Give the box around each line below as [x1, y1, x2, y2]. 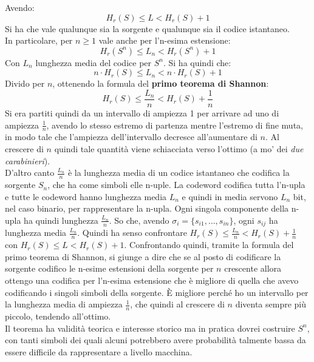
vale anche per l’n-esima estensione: [98, 34, 231, 47]
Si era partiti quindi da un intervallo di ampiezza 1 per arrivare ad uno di [5, 107, 279, 119]
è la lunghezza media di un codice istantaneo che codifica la [67, 166, 290, 179]
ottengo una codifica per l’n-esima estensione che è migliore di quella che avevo [5, 273, 299, 286]
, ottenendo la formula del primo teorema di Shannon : [52, 77, 269, 90]
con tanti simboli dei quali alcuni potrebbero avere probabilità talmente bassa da [5, 334, 306, 346]
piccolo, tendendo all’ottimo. [5, 309, 111, 322]
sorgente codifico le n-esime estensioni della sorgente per [5, 262, 214, 275]
